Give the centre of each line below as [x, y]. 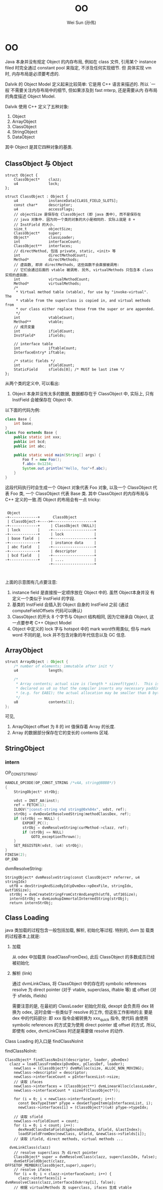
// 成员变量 [24, 327]
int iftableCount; [45, 348]
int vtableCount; [44, 318]
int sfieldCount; [44, 365]
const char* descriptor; [43, 205]
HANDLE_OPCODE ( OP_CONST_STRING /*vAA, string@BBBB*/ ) [61, 783]
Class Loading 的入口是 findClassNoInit [44, 1041]
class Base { [18, 419]
